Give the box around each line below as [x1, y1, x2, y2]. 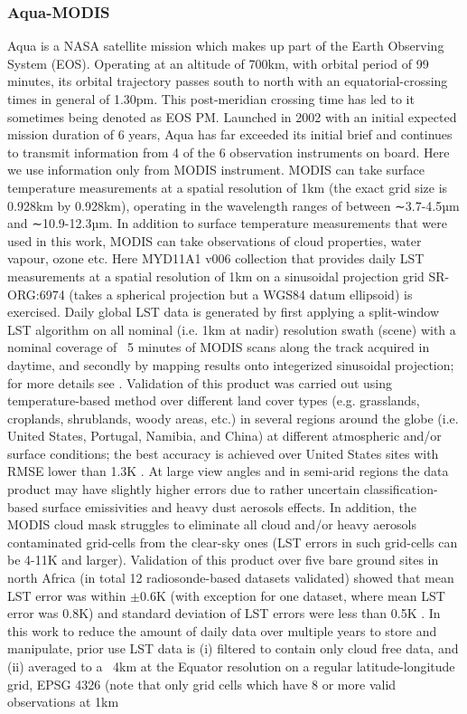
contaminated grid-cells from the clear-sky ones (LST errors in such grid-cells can [7, 532, 458, 551]
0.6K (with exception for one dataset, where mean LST [140, 585, 445, 605]
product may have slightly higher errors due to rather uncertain [7, 480, 360, 499]
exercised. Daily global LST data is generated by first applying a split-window [7, 302, 440, 321]
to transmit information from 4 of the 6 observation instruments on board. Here [7, 142, 450, 161]
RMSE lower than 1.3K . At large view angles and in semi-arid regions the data [7, 462, 449, 481]
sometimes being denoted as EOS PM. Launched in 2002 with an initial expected [7, 107, 457, 126]
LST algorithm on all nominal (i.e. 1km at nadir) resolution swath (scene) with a [7, 319, 456, 338]
